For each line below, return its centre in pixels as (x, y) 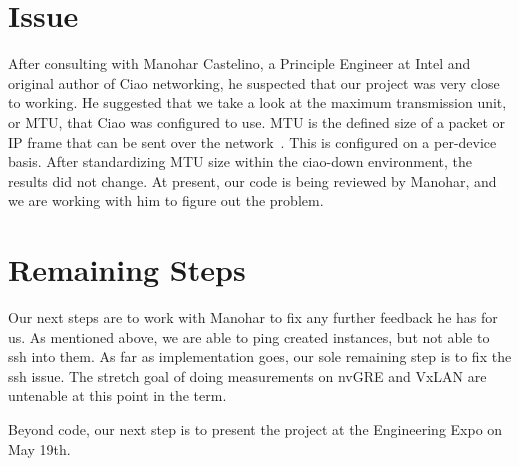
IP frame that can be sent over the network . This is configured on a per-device (252, 141)
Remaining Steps (127, 269)
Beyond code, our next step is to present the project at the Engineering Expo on (255, 428)
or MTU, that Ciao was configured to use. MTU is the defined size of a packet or (256, 121)
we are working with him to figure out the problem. (166, 200)
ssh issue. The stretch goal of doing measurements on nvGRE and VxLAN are (247, 375)
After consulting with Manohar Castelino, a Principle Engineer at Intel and (239, 63)
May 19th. (39, 448)
